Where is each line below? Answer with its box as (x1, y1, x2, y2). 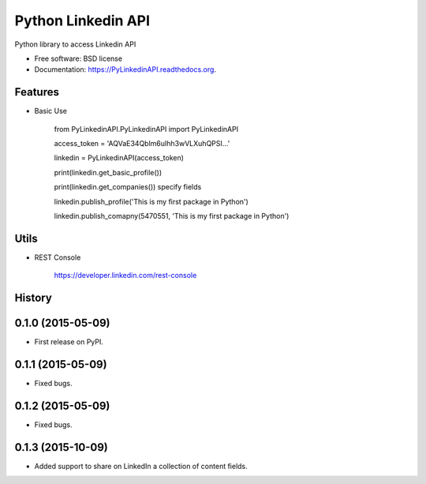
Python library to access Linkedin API (14, 39, 136, 49)
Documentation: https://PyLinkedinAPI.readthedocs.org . (34, 65, 217, 74)
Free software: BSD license (34, 54, 122, 63)
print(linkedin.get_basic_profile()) (54, 167, 163, 177)
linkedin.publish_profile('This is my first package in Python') (54, 197, 248, 206)
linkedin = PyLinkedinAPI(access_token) (54, 153, 185, 163)
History (14, 291, 53, 305)
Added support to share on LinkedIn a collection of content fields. (34, 461, 248, 471)
